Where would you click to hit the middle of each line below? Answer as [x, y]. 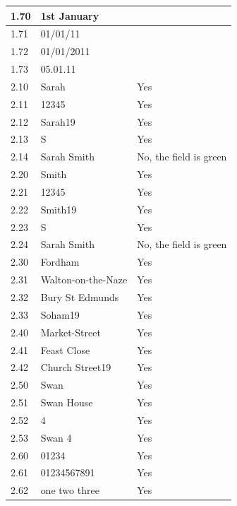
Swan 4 [56, 437]
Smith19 [59, 209]
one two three [70, 490]
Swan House [67, 402]
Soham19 [60, 314]
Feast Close [65, 349]
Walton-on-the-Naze [84, 280]
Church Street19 [76, 367]
